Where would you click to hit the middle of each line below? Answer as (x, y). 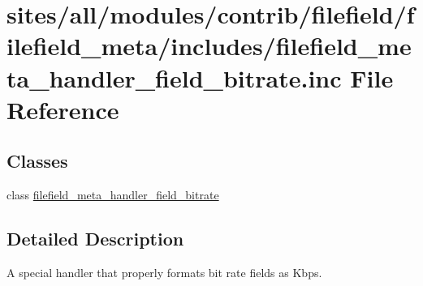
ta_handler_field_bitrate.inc (174, 77)
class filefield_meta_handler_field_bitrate (113, 195)
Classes (37, 161)
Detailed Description (95, 239)
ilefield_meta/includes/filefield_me (209, 46)
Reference (63, 109)
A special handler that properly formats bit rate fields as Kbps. (164, 272)
